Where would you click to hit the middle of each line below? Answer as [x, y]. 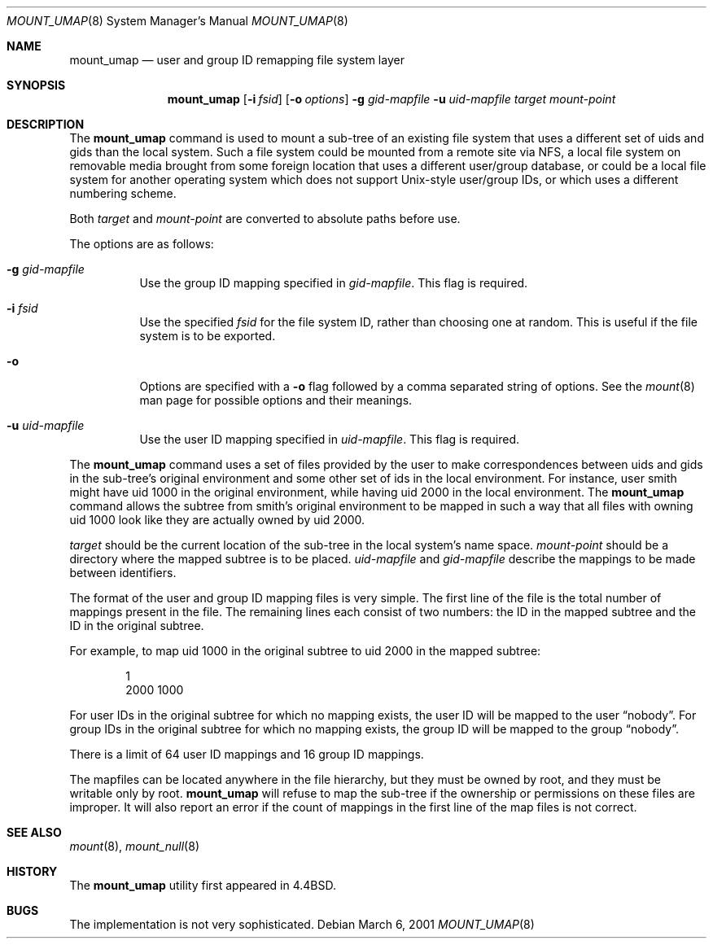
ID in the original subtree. [137, 626]
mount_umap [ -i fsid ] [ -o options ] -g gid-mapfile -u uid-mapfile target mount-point [391, 99]
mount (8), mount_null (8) [134, 846]
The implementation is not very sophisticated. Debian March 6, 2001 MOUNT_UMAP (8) [302, 924]
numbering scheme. [123, 193]
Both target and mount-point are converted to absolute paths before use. [265, 219]
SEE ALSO [34, 832]
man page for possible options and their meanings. [276, 400]
